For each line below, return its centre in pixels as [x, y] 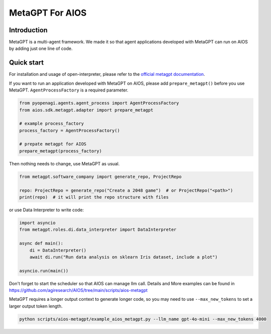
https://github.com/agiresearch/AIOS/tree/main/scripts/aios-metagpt [78, 290]
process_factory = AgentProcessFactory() [70, 130]
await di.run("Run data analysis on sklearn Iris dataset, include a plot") [124, 257]
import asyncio [37, 223]
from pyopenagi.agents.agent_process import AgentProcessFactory [99, 103]
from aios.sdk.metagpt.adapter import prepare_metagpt [86, 110]
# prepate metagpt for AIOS [53, 144]
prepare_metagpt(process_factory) [61, 151]
